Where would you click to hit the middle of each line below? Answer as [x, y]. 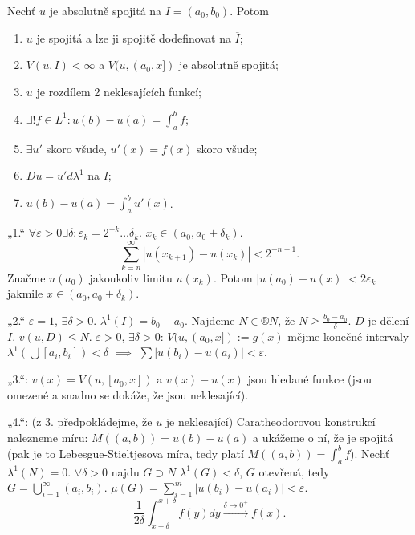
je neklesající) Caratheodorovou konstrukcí [271, 422]
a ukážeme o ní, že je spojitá [323, 437]
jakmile [25, 293]
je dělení [389, 320]
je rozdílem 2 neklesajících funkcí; [119, 91]
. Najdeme [210, 320]
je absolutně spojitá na [106, 10]
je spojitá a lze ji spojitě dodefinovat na [134, 37]
